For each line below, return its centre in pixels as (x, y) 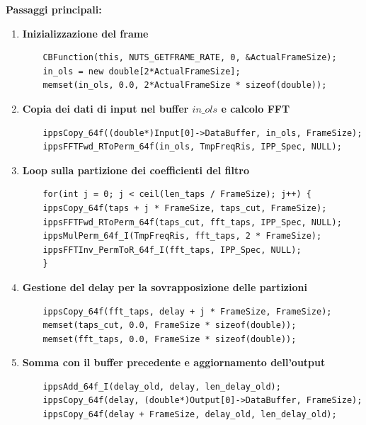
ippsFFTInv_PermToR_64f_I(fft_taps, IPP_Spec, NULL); (172, 250)
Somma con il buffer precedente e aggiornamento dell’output (174, 362)
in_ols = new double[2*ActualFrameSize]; (142, 71)
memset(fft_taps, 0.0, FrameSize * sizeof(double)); (170, 339)
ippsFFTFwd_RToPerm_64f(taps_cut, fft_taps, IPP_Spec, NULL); (192, 222)
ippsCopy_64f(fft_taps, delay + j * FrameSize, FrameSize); (187, 311)
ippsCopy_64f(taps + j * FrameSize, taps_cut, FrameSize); (185, 208)
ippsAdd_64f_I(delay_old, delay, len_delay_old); (162, 386)
